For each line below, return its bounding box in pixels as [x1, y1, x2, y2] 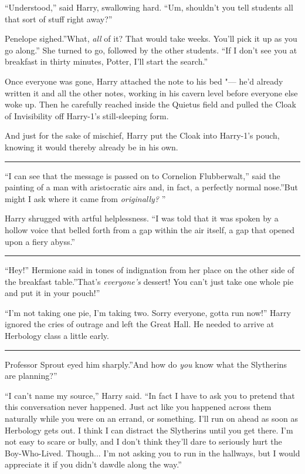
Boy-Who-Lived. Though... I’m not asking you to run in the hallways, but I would [5, 446, 300, 459]
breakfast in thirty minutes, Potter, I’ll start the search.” [5, 55, 208, 68]
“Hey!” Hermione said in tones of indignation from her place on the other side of [5, 264, 294, 276]
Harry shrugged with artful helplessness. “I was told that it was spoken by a [5, 212, 279, 224]
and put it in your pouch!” [5, 287, 100, 299]
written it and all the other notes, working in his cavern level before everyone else [5, 86, 298, 99]
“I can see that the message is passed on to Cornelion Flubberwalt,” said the [5, 169, 280, 181]
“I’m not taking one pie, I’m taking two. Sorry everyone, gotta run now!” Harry [5, 306, 291, 318]
